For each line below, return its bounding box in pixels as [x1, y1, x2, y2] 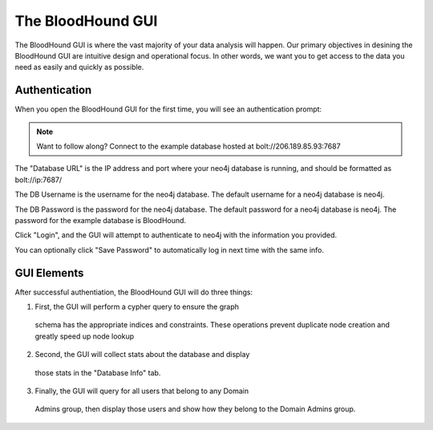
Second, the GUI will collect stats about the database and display [34, 350, 250, 359]
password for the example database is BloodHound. [14, 215, 187, 225]
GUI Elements [14, 266, 84, 280]
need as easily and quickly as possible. [14, 63, 144, 72]
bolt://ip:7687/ [14, 175, 63, 185]
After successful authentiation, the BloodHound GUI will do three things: [14, 287, 253, 297]
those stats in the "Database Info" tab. [34, 367, 161, 377]
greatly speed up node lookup [34, 331, 135, 341]
